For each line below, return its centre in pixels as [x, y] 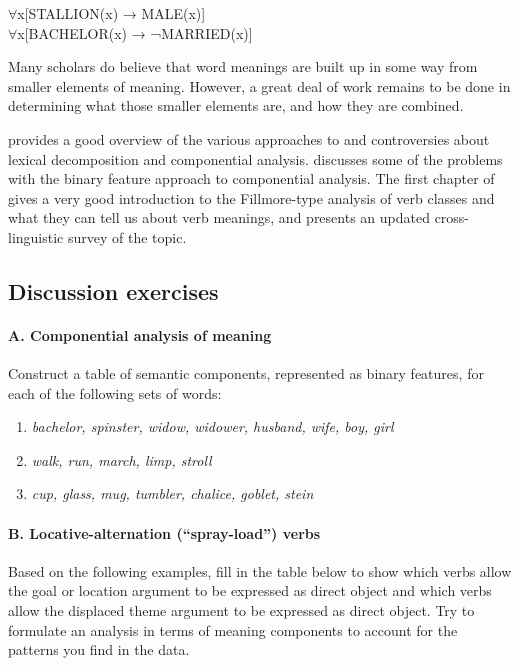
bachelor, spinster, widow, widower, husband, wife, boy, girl [212, 426]
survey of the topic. [127, 236]
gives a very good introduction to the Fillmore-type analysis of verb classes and [251, 197]
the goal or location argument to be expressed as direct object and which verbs [250, 590]
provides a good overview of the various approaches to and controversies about [249, 138]
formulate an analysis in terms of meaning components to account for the [233, 629]
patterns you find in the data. [99, 649]
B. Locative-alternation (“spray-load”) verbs [164, 532]
